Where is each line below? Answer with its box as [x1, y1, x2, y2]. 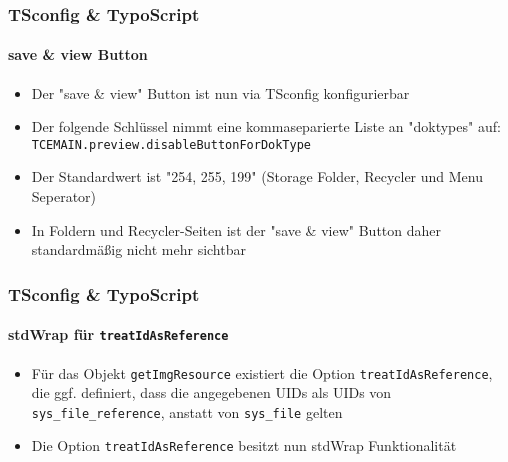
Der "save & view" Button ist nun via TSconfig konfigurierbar [31, 82, 410, 103]
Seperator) [31, 186, 97, 207]
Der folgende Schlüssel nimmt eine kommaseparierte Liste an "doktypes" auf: [31, 116, 501, 137]
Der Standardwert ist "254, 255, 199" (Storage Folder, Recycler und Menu [31, 166, 484, 187]
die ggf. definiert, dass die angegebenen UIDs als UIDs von [31, 382, 392, 403]
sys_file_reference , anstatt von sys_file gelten [31, 401, 343, 422]
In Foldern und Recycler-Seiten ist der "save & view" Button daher [31, 219, 441, 240]
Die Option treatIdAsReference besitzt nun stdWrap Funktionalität [31, 435, 457, 456]
